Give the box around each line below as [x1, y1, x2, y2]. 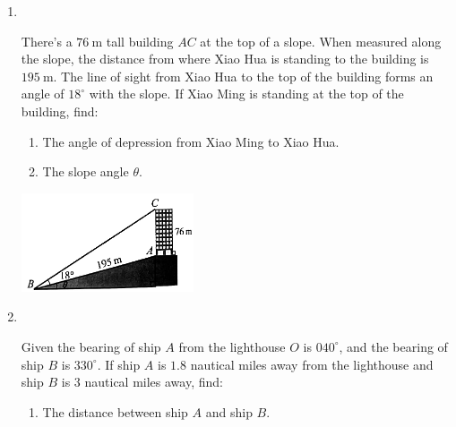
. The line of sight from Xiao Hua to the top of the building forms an [53, 66, 434, 85]
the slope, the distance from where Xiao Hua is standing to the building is [21, 49, 429, 68]
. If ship [97, 354, 141, 373]
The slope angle [42, 162, 129, 181]
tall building [106, 31, 174, 50]
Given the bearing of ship [21, 337, 161, 355]
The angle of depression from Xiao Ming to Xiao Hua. [42, 132, 340, 150]
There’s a [21, 31, 73, 50]
